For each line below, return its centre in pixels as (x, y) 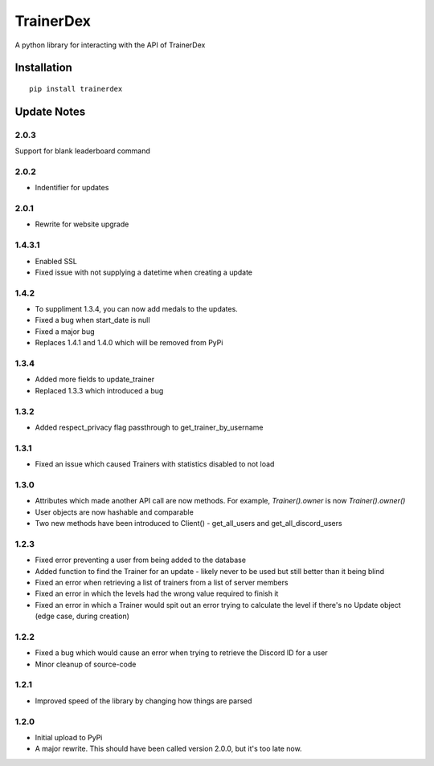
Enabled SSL (56, 261)
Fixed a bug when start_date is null (92, 320)
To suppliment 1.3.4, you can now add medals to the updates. (137, 309)
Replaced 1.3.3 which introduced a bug (99, 390)
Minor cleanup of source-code (86, 664)
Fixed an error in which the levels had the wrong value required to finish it (157, 593)
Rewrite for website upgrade (82, 224)
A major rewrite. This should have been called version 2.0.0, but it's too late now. (168, 749)
